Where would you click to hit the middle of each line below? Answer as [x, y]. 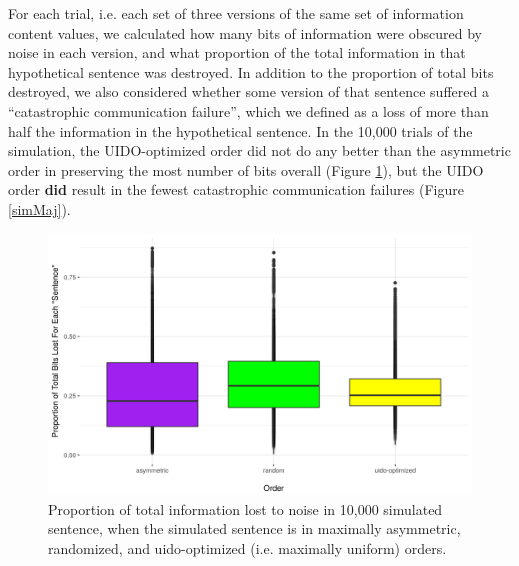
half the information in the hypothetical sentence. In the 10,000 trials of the [240, 130]
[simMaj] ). [39, 208]
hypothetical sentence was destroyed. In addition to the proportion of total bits [251, 71]
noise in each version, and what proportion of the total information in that [237, 52]
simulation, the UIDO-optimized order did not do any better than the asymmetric [259, 150]
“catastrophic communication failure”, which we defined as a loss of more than [248, 110]
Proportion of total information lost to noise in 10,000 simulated [245, 508]
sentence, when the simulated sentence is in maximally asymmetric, [254, 528]
